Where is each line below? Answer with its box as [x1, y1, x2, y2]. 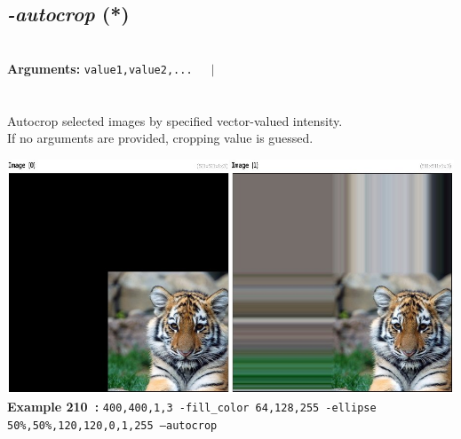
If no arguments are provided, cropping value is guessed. [7, 129, 314, 147]
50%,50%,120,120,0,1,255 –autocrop [7, 419, 218, 432]
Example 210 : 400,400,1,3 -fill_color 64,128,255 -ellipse [7, 396, 377, 415]
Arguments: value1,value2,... [7, 59, 193, 77]
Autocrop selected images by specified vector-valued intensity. [7, 111, 343, 129]
